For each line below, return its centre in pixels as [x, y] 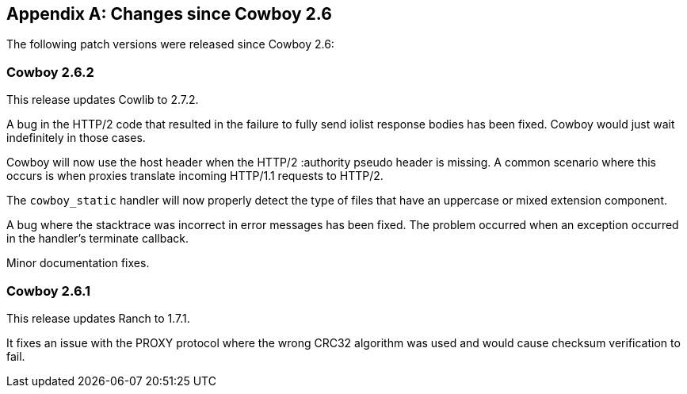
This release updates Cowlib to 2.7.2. [103, 100]
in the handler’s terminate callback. [97, 239]
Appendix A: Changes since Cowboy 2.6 [169, 14]
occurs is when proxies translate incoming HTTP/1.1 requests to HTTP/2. [195, 176]
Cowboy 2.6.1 [49, 291]
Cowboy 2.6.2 [50, 72]
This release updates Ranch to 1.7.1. [98, 318]
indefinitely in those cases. [76, 138]
